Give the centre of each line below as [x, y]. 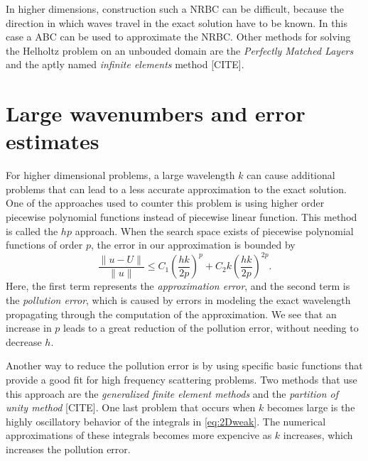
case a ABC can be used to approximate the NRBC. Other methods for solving [178, 37]
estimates [53, 141]
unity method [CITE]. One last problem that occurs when [131, 407]
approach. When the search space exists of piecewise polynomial [214, 230]
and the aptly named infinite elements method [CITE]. [125, 64]
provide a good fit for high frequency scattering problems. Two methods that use [182, 379]
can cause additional [291, 175]
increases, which [318, 435]
